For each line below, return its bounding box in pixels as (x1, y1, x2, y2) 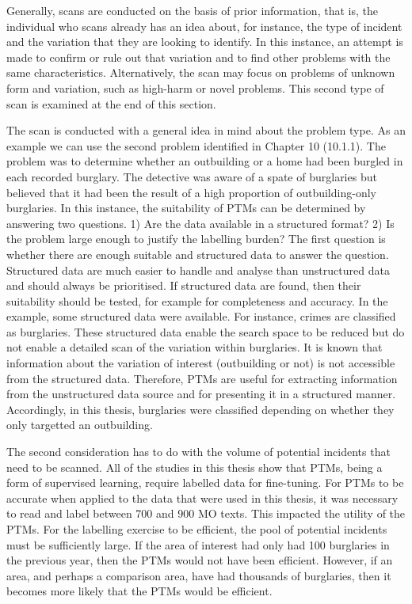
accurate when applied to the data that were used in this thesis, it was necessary (6, 489, 399, 506)
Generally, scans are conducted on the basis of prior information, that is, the (6, 2, 378, 18)
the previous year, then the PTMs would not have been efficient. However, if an (6, 552, 393, 568)
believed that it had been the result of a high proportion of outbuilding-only (6, 184, 376, 200)
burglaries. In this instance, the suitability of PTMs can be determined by (6, 199, 366, 216)
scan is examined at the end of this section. (6, 95, 216, 112)
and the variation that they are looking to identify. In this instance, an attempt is (6, 33, 403, 50)
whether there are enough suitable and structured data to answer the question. (6, 245, 389, 262)
